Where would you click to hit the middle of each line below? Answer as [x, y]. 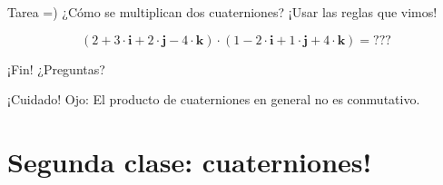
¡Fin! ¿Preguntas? [56, 68]
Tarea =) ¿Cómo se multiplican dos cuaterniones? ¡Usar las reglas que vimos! [222, 12]
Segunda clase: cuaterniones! [190, 161]
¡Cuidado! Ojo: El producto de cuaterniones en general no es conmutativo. [214, 99]
